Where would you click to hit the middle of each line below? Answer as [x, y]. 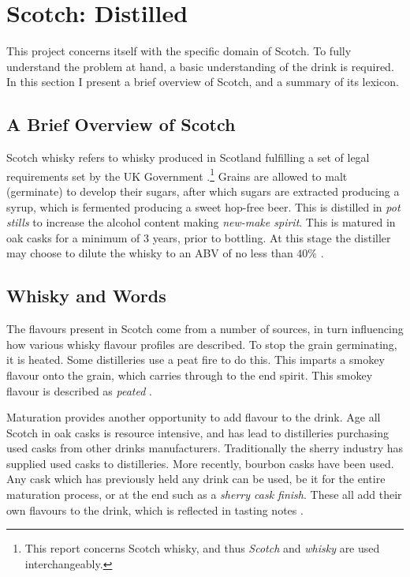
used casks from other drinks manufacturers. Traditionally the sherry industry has [205, 448]
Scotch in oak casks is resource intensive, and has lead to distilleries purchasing [198, 432]
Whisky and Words [86, 296]
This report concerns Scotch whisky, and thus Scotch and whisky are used [202, 548]
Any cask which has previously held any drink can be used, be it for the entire [196, 479]
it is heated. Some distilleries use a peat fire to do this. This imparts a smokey [196, 360]
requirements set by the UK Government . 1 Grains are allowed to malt [177, 174]
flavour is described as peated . [79, 390]
